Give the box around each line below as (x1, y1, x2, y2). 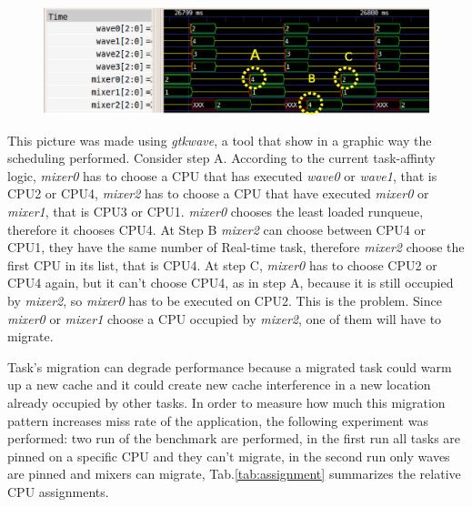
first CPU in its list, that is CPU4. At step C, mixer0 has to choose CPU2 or (7, 255, 437, 274)
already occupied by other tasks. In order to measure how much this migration (7, 392, 446, 411)
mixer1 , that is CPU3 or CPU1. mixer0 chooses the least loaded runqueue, (7, 201, 424, 220)
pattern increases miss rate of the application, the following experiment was (7, 411, 428, 430)
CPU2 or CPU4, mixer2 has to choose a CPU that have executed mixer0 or (7, 184, 429, 203)
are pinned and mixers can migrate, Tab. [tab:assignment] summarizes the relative (7, 464, 461, 483)
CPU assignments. (7, 482, 109, 501)
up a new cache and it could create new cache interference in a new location (7, 375, 431, 394)
